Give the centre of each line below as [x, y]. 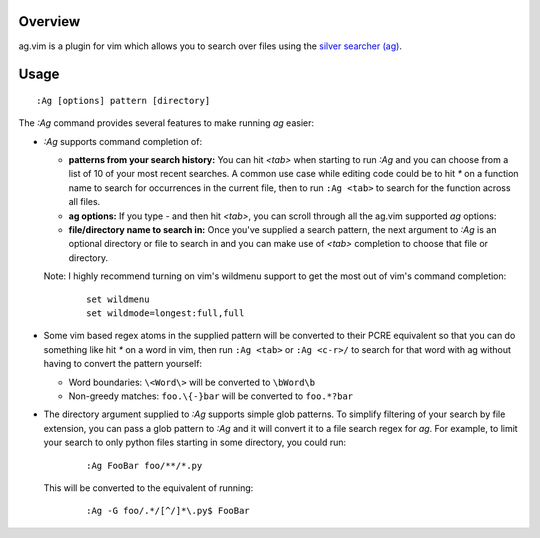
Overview [49, 21]
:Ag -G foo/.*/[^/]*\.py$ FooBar [168, 511]
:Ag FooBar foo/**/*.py [144, 465]
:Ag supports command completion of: [123, 141]
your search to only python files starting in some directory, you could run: [195, 442]
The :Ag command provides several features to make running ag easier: [166, 123]
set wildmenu [118, 299]
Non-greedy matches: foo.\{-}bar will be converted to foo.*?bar [211, 396]
